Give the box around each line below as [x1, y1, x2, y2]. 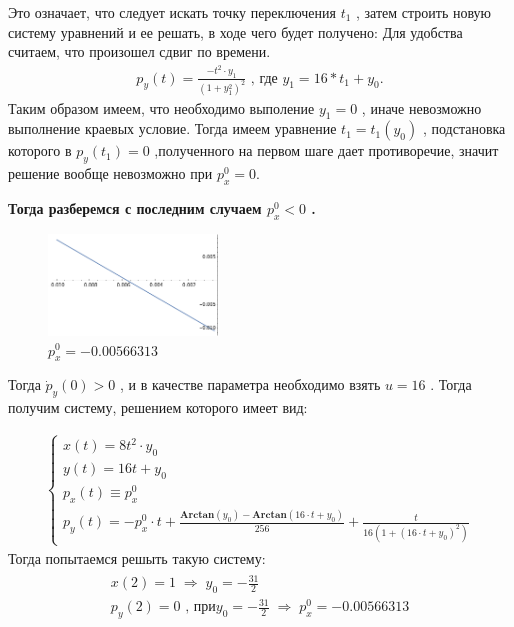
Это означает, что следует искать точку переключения [8, 2, 336, 22]
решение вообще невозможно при [8, 163, 213, 184]
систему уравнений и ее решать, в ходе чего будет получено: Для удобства [8, 21, 463, 42]
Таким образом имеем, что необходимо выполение [8, 97, 315, 118]
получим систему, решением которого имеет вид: [8, 397, 308, 418]
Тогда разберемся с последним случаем [8, 197, 262, 218]
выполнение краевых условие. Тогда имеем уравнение [8, 118, 337, 139]
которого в [8, 140, 72, 161]
